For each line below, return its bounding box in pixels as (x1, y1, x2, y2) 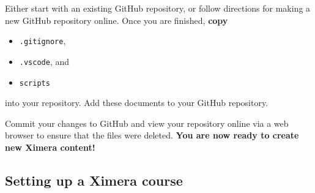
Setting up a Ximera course (5, 170, 183, 189)
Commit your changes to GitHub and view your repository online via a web (5, 116, 289, 129)
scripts (19, 78, 50, 88)
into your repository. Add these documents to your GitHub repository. (5, 96, 269, 109)
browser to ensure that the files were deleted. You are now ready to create (5, 129, 299, 142)
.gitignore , (19, 34, 66, 47)
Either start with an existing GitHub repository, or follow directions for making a (5, 2, 311, 14)
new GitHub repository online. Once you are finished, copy (5, 13, 228, 26)
